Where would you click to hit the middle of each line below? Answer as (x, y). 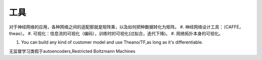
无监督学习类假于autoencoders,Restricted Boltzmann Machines (72, 51)
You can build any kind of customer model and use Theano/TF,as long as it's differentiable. (112, 42)
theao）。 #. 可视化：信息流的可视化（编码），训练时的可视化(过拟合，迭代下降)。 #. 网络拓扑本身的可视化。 (116, 33)
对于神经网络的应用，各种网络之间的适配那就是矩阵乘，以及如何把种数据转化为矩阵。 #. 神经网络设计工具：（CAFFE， (126, 27)
